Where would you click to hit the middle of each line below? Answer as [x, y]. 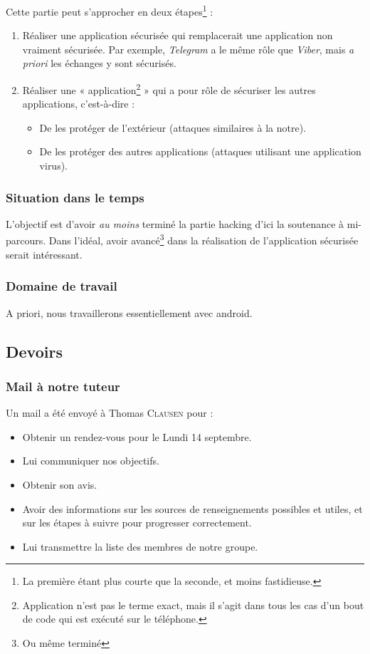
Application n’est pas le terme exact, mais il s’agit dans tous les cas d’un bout [193, 604]
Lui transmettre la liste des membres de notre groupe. [140, 546]
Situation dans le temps [75, 197]
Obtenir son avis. [60, 484]
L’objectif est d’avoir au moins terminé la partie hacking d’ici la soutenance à [175, 223]
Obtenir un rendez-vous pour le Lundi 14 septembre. [137, 436]
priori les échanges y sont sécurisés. [99, 63]
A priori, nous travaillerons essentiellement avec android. [129, 312]
